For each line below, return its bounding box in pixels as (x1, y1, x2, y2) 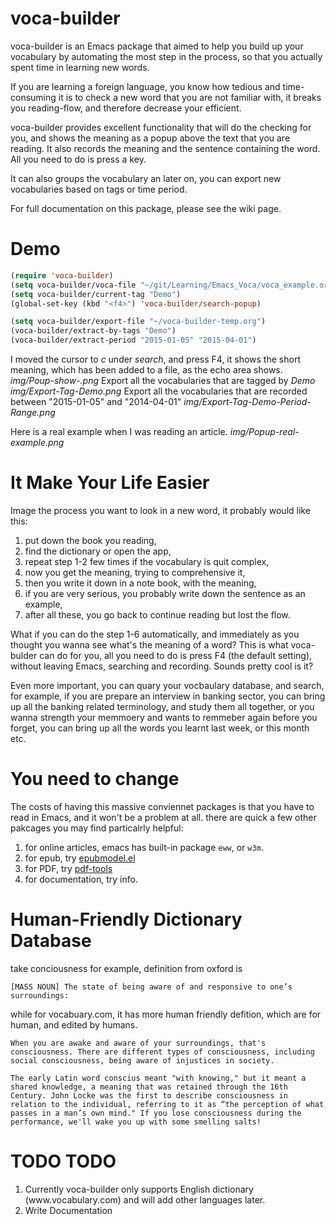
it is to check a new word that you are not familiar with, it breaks (58, 91, 322, 103)
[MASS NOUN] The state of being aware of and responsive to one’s (10, 982, 293, 992)
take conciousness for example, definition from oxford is (10, 962, 243, 974)
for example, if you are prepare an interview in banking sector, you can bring (10, 690, 326, 702)
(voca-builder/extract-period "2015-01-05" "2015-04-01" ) (10, 335, 257, 346)
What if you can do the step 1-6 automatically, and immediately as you (10, 628, 300, 640)
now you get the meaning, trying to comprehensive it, (24, 566, 246, 578)
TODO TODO (10, 1150, 117, 1172)
